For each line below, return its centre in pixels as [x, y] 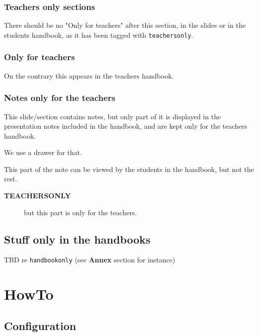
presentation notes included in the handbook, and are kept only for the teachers [126, 126]
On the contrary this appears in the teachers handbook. [89, 75]
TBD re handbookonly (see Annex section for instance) [90, 260]
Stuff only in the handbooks [77, 239]
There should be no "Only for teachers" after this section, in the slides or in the [125, 25]
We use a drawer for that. [43, 152]
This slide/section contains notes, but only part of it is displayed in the [113, 116]
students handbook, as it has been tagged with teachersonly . [99, 35]
